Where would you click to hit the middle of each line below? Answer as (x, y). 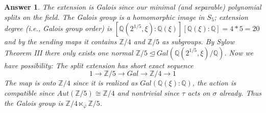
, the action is (214, 83)
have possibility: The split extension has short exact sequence (99, 65)
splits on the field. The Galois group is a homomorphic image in (104, 17)
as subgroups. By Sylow (198, 41)
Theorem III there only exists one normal (69, 52)
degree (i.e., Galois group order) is (58, 28)
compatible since (29, 92)
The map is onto (30, 83)
